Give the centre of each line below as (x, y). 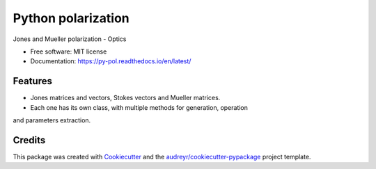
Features (32, 81)
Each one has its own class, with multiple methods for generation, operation (139, 107)
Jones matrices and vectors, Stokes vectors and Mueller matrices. (125, 98)
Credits (29, 140)
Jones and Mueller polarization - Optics (70, 39)
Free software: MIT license (69, 51)
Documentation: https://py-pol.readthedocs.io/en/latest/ (111, 61)
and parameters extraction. (52, 120)
